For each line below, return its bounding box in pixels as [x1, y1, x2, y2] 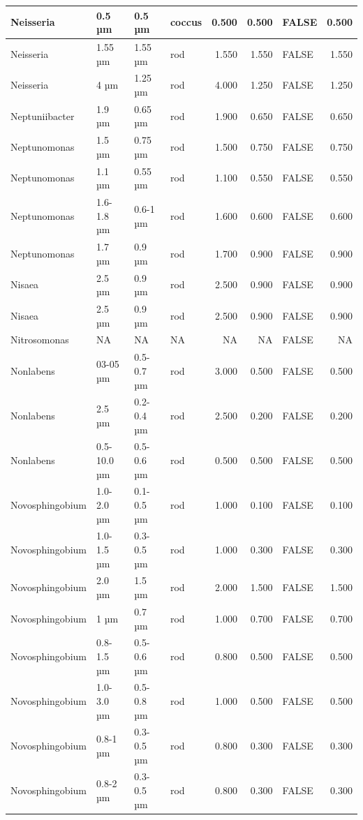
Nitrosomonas [10, 332, 69, 347]
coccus [170, 15, 202, 29]
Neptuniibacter [10, 108, 75, 123]
